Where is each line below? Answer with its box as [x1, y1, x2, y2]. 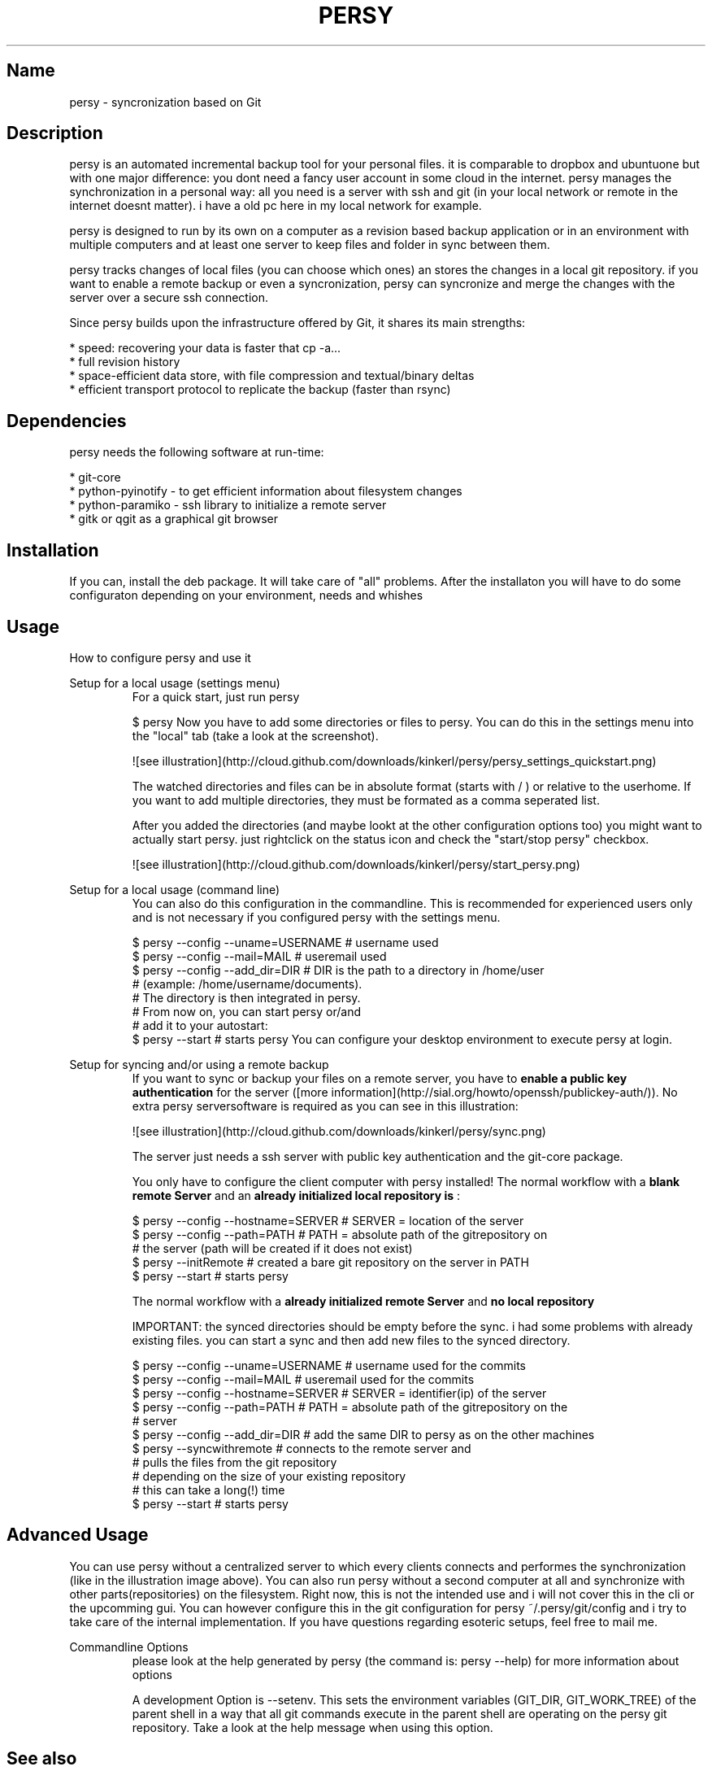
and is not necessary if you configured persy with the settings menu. [132, 909, 501, 924]
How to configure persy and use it [69, 650, 251, 665]
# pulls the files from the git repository [132, 1455, 337, 1469]
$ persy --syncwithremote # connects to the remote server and [132, 1441, 471, 1455]
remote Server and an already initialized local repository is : [132, 1188, 461, 1202]
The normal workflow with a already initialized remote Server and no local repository [132, 1293, 595, 1308]
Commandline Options [69, 1639, 189, 1654]
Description [7, 123, 103, 144]
